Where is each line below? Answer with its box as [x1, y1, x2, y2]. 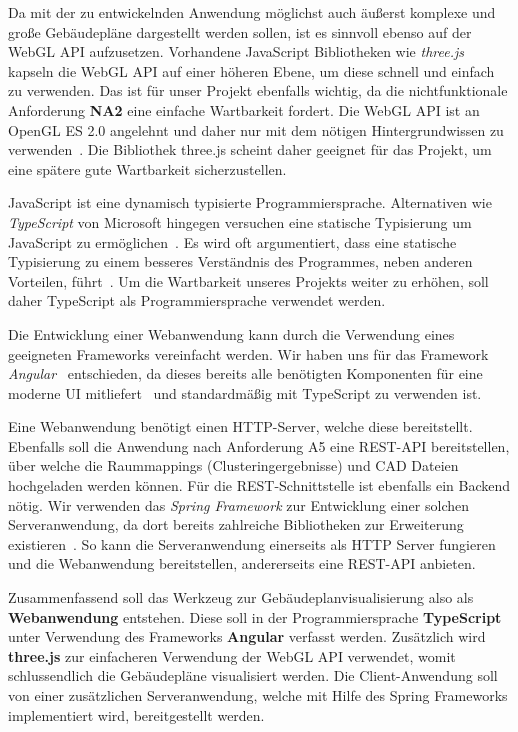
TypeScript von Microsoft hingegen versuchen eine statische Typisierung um [8, 211, 472, 232]
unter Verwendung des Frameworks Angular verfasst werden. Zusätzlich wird [8, 626, 486, 647]
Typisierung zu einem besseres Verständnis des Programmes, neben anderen [8, 251, 473, 272]
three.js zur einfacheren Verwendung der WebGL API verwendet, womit [8, 645, 456, 666]
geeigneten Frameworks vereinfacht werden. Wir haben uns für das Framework [8, 343, 489, 364]
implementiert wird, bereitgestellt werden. [8, 704, 265, 725]
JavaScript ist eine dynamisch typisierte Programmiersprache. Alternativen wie [8, 192, 492, 213]
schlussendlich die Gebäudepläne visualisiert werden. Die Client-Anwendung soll [8, 665, 498, 686]
